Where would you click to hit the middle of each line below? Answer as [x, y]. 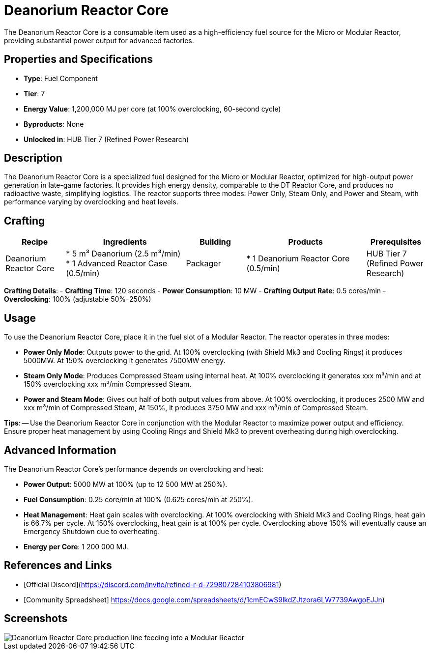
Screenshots [36, 619]
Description [33, 158]
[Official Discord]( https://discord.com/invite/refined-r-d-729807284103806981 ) [153, 584]
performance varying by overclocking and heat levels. [91, 202]
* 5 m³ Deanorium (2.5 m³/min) [123, 254]
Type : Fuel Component [61, 78]
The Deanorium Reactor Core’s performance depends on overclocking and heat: [134, 469]
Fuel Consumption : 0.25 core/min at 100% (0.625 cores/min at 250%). [138, 499]
